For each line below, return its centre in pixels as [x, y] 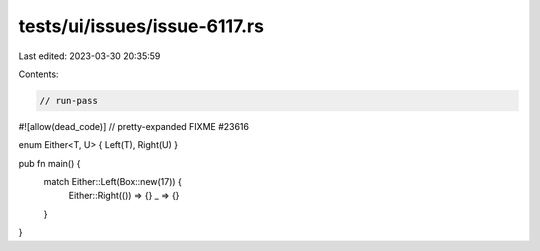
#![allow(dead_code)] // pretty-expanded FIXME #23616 [134, 126]
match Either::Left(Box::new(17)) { [112, 182]
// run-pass [69, 100]
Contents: [38, 74]
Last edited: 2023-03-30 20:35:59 [89, 56]
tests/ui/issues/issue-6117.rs [141, 26]
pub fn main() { [49, 163]
